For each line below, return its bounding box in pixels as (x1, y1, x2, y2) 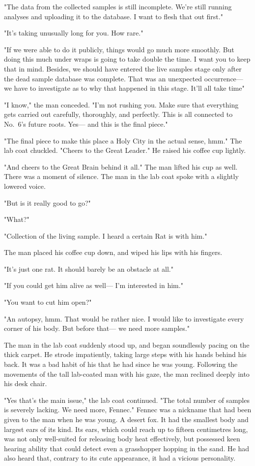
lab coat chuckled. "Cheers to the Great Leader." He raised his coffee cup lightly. (4, 145, 246, 155)
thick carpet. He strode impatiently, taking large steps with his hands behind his (4, 349, 247, 359)
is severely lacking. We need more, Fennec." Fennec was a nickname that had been (4, 404, 252, 415)
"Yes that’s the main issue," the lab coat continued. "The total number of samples (4, 394, 250, 405)
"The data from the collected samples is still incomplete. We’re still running (4, 1, 232, 11)
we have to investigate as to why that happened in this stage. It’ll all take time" (4, 83, 245, 93)
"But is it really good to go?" (4, 197, 91, 208)
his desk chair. (4, 378, 47, 389)
